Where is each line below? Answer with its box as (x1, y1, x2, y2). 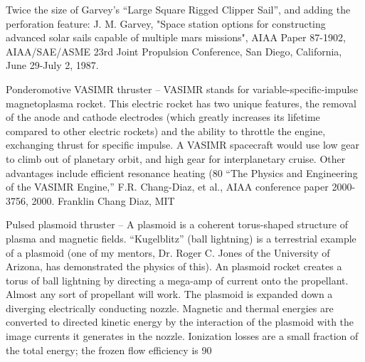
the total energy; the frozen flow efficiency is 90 (6, 342, 212, 357)
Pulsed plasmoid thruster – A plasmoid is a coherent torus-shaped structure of (6, 217, 348, 232)
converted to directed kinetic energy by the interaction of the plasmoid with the (6, 314, 354, 329)
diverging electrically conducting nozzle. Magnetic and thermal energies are (6, 300, 334, 315)
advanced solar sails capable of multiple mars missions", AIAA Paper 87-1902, (6, 30, 346, 45)
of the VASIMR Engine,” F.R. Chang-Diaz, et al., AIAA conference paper (6, 179, 329, 194)
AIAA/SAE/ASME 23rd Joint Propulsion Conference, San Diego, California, (6, 43, 342, 58)
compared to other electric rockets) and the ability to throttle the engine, (6, 123, 326, 138)
